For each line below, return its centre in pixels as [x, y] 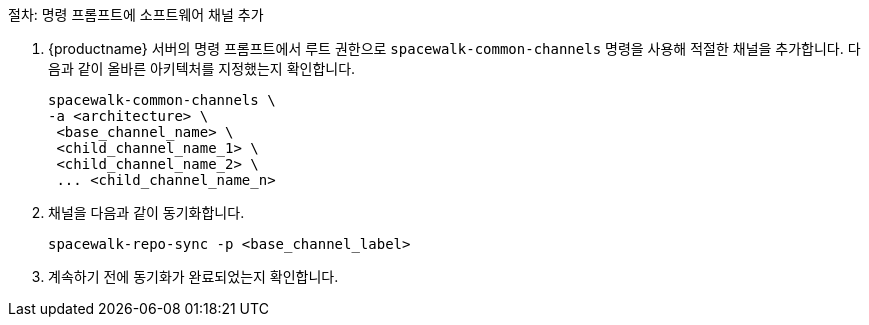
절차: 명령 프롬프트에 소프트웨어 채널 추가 [136, 14]
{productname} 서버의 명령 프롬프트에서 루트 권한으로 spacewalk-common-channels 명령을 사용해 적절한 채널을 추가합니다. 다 [454, 48]
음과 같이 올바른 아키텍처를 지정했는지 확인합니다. [202, 68]
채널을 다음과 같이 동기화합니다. [146, 212]
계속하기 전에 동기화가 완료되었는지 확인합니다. [193, 276]
